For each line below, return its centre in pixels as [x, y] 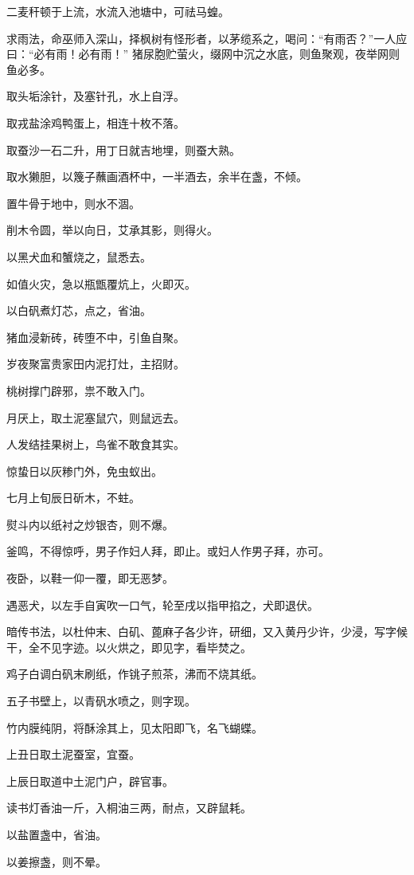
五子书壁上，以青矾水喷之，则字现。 [101, 701]
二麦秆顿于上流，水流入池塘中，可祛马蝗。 [118, 11]
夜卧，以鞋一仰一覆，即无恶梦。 [90, 578]
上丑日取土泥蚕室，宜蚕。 [73, 754]
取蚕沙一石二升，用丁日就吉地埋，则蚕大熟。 [123, 149]
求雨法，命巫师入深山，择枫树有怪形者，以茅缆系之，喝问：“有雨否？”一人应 [207, 38]
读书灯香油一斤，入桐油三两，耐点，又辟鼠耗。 [129, 808]
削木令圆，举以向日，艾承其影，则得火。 [112, 230]
